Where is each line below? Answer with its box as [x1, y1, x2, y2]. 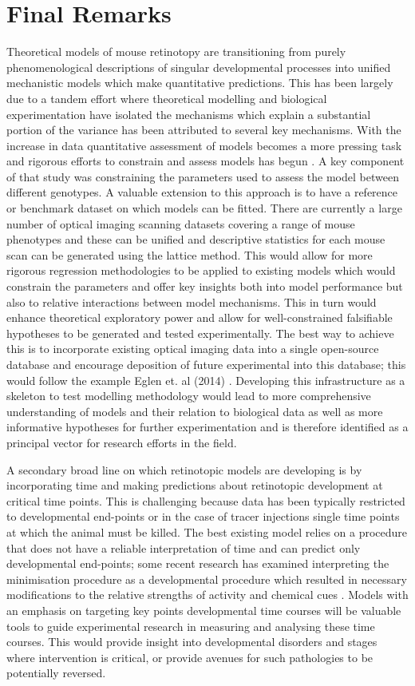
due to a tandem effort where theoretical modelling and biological [6, 89, 327, 106]
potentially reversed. [6, 664, 106, 681]
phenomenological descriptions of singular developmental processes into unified [6, 58, 391, 75]
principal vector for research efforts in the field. [6, 434, 237, 450]
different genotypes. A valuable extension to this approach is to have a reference [6, 184, 398, 200]
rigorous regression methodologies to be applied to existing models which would [6, 262, 396, 279]
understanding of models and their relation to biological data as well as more [6, 402, 383, 419]
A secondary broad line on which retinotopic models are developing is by [6, 461, 362, 478]
